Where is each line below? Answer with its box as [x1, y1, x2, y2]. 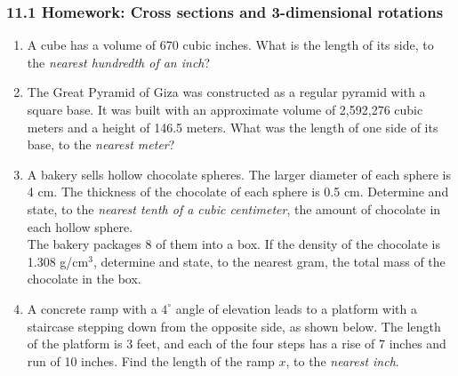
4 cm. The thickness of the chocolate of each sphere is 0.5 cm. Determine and [27, 182, 449, 201]
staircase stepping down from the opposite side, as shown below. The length [27, 316, 441, 335]
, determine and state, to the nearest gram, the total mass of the [92, 252, 446, 270]
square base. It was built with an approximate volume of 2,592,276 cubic [27, 100, 423, 118]
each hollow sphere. [27, 217, 133, 236]
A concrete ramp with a [27, 299, 157, 317]
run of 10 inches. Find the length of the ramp [27, 351, 275, 370]
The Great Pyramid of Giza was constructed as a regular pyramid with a [27, 83, 426, 101]
